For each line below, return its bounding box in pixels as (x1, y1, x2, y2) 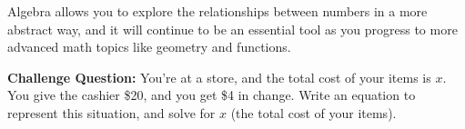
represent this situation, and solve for (7, 103, 216, 122)
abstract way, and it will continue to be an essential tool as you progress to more (7, 19, 458, 38)
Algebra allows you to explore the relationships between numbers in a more (7, 2, 428, 20)
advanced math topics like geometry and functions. (7, 37, 291, 56)
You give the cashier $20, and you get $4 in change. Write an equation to (7, 85, 416, 104)
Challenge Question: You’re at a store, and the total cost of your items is (7, 67, 431, 86)
